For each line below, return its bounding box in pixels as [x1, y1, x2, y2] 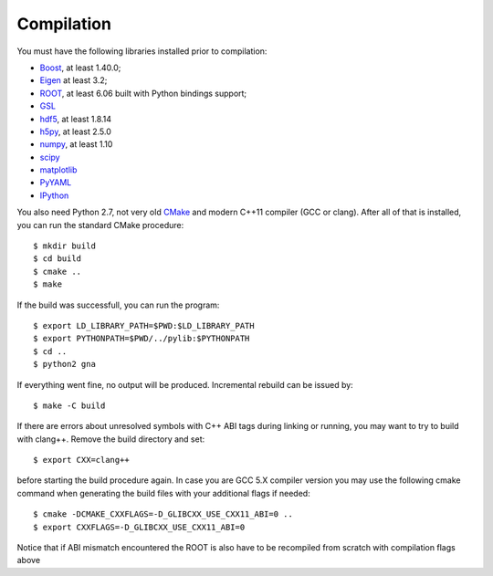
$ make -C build [33, 400, 106, 411]
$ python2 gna [33, 359, 96, 370]
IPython [39, 190, 69, 201]
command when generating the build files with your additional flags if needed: [16, 487, 310, 498]
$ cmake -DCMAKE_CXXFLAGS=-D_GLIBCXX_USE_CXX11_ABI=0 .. [33, 509, 294, 519]
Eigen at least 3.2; [39, 75, 108, 86]
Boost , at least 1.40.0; [39, 62, 121, 73]
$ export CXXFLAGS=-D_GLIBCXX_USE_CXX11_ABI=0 [33, 521, 246, 532]
